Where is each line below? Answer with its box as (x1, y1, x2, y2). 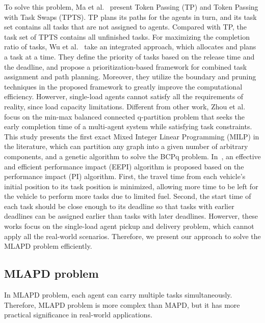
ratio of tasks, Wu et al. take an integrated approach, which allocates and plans (4, 41, 256, 52)
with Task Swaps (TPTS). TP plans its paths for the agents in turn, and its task (4, 11, 257, 22)
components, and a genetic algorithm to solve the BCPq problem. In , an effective (4, 151, 261, 161)
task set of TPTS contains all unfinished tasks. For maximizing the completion (4, 31, 250, 42)
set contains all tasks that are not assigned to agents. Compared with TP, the (4, 21, 247, 32)
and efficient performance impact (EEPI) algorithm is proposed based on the (4, 161, 244, 171)
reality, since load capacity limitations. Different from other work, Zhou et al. (4, 101, 246, 111)
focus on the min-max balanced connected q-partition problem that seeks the (4, 111, 245, 122)
